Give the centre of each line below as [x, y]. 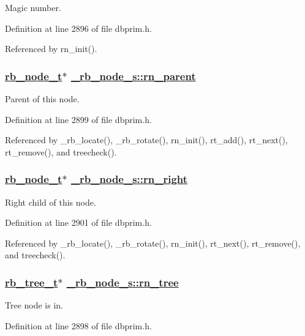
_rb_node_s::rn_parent [133, 76]
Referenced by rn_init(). [51, 49]
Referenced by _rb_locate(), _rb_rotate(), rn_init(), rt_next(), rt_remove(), [153, 243]
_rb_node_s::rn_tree [122, 282]
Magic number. [33, 7]
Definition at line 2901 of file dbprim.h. [78, 222]
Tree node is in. [34, 305]
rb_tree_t [32, 282]
